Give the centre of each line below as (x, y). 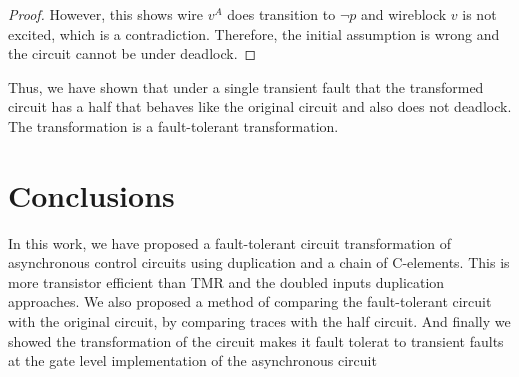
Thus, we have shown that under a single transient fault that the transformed (246, 86)
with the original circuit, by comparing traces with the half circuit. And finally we (259, 321)
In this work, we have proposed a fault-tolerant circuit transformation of (230, 242)
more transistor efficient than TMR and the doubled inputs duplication (226, 281)
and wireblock (403, 14)
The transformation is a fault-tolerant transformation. (173, 125)
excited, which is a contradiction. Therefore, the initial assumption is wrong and (254, 33)
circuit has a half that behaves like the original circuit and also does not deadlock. (260, 106)
